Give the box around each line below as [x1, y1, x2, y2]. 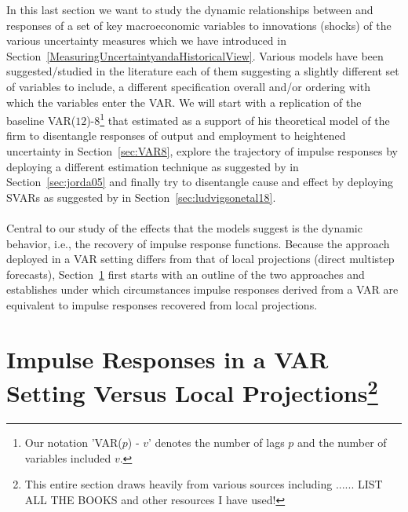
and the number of [297, 434, 387, 451]
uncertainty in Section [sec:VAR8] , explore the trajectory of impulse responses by [6, 143, 398, 159]
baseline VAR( [6, 112, 76, 128]
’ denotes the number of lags [148, 434, 285, 451]
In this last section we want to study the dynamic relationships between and [6, 2, 373, 17]
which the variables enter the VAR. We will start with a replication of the [6, 93, 362, 110]
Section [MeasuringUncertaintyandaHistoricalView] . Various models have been [6, 47, 384, 64]
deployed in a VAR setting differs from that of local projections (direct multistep [6, 251, 395, 267]
